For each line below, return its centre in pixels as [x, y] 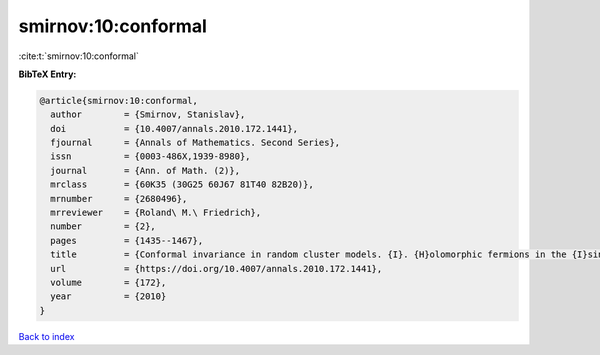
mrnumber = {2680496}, [119, 198]
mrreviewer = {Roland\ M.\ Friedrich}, [156, 213]
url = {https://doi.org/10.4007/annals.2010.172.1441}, [216, 268]
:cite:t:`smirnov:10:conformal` [78, 56]
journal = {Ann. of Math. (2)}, [145, 170]
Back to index [46, 336]
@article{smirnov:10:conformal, [119, 100]
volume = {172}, [108, 282]
